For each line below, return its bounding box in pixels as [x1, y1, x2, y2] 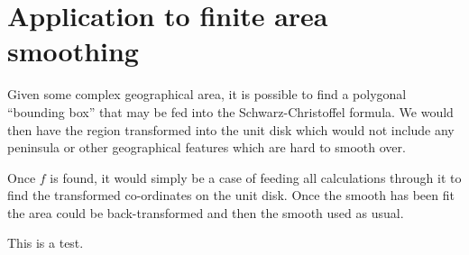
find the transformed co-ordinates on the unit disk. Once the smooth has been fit [7, 186, 455, 205]
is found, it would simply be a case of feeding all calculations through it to [50, 168, 462, 187]
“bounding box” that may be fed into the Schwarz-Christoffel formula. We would [7, 102, 454, 121]
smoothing [7, 32, 139, 69]
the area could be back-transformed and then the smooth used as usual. [7, 203, 404, 222]
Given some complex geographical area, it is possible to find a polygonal [7, 85, 407, 104]
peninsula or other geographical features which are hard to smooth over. [7, 138, 406, 157]
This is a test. [7, 233, 84, 252]
